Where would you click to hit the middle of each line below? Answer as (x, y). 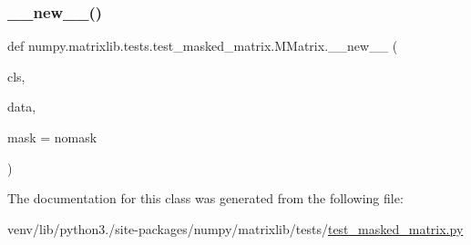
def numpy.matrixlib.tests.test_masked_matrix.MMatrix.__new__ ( (203, 46)
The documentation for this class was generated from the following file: (205, 198)
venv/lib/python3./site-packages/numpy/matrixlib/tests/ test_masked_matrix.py (235, 228)
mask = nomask (52, 137)
